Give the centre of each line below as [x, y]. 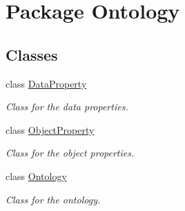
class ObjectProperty [50, 129]
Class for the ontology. [53, 199]
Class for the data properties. [67, 107]
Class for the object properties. [70, 153]
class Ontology [36, 175]
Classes [32, 54]
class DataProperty [46, 83]
